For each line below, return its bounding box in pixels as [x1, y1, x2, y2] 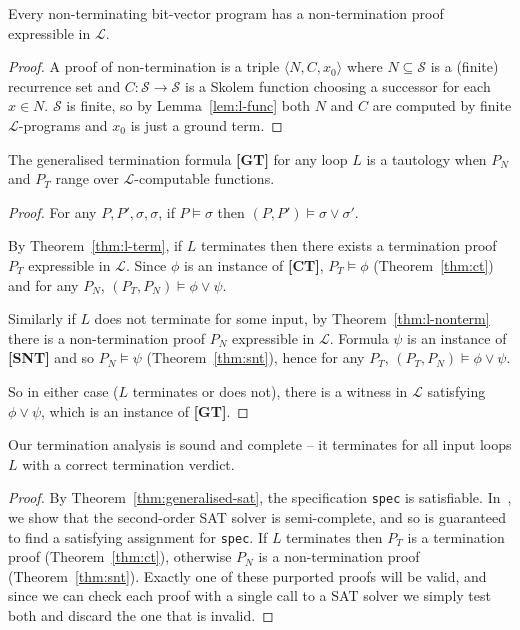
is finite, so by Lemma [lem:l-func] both [66, 95, 311, 116]
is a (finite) [430, 56, 499, 77]
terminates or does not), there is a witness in [132, 380, 408, 401]
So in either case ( [8, 380, 119, 401]
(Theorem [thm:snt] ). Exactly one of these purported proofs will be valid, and [8, 565, 487, 586]
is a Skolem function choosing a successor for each [184, 75, 491, 96]
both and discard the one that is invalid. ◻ [8, 604, 274, 625]
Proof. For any [8, 201, 97, 222]
